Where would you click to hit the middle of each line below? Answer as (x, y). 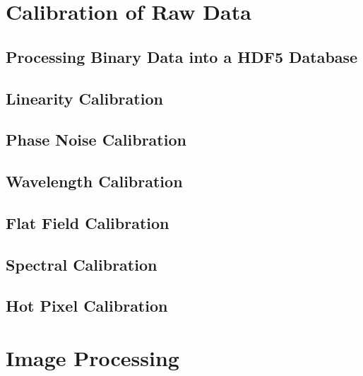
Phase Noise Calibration (96, 140)
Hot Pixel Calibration (87, 306)
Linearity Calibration (84, 98)
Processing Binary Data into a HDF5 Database (182, 56)
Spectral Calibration (82, 264)
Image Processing (93, 358)
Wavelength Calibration (94, 181)
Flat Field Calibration (88, 222)
